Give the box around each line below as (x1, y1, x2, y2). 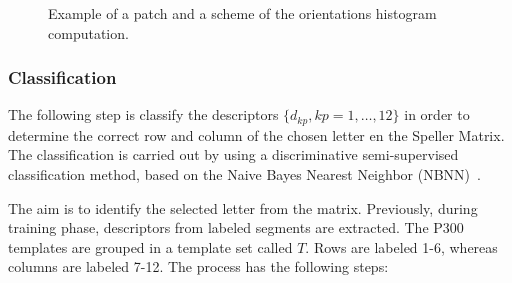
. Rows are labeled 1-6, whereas (305, 236, 498, 257)
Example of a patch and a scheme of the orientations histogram (48, 3, 437, 23)
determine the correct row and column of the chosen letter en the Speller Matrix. (8, 124, 505, 145)
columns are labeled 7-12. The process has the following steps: (8, 256, 389, 277)
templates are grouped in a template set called (8, 236, 293, 257)
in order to (404, 104, 470, 125)
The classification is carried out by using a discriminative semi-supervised (8, 144, 459, 165)
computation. (48, 22, 129, 43)
